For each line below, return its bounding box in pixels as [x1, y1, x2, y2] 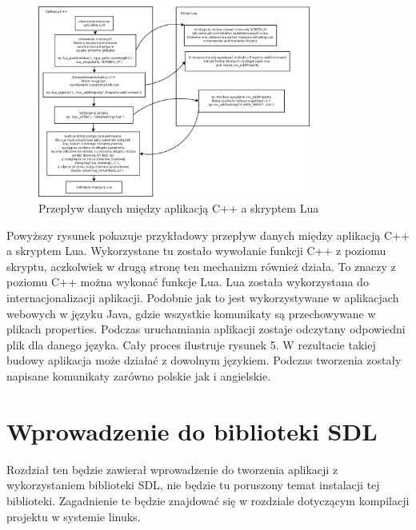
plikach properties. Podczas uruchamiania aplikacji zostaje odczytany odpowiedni [6, 321, 406, 337]
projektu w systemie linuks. [6, 508, 141, 524]
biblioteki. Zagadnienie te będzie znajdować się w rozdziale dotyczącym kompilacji [6, 492, 410, 508]
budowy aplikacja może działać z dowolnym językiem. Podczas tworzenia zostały [6, 352, 402, 369]
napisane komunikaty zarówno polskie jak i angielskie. [6, 368, 271, 385]
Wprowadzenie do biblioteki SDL [6, 414, 378, 447]
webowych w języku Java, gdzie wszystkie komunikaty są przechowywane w [6, 305, 376, 321]
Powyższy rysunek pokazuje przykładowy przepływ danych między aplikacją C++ [6, 226, 410, 243]
